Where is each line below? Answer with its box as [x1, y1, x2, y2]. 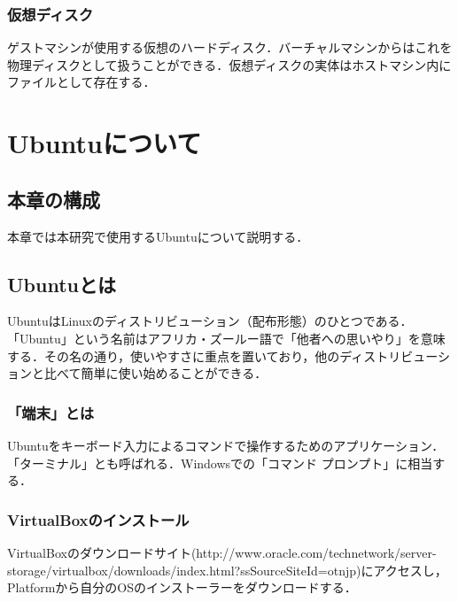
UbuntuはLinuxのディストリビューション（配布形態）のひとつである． [7, 312, 413, 330]
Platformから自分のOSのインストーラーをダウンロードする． [7, 578, 357, 597]
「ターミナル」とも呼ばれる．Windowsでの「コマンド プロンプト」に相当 [7, 453, 433, 472]
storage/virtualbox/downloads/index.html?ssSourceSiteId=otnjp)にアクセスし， [7, 560, 447, 579]
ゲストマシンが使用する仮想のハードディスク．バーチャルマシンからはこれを [7, 38, 453, 57]
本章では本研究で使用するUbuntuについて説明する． [7, 227, 309, 245]
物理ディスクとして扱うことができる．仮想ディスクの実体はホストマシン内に [7, 55, 452, 73]
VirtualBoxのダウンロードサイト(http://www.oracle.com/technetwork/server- [7, 543, 437, 561]
